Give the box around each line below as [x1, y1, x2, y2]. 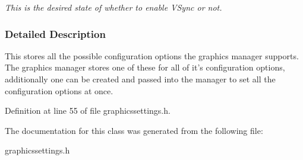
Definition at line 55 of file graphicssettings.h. [5, 104, 171, 117]
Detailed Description [5, 26, 106, 41]
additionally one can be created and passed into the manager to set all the [5, 73, 276, 85]
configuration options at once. [5, 84, 113, 97]
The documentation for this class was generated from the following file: [5, 124, 263, 136]
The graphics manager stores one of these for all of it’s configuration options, [5, 61, 285, 73]
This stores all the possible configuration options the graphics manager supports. [5, 49, 299, 62]
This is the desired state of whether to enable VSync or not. [5, 1, 222, 13]
